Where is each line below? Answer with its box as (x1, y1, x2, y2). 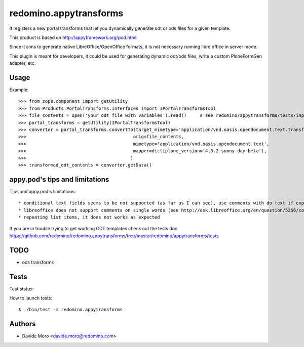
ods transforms (22, 259, 54, 265)
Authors (9, 320, 36, 328)
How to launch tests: (9, 295, 53, 301)
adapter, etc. (9, 60, 36, 66)
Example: (9, 86, 29, 93)
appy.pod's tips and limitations (9, 175, 109, 184)
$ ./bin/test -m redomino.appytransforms (18, 307, 123, 313)
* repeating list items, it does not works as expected (18, 214, 160, 220)
